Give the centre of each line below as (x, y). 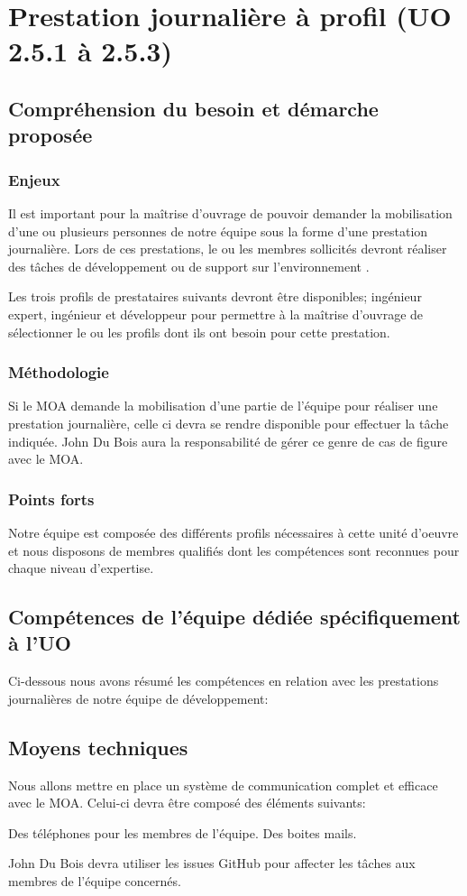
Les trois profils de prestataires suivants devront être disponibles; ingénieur (215, 296)
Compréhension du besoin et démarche (193, 108)
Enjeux (34, 179)
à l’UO (40, 643)
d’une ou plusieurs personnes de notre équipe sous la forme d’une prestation (218, 231)
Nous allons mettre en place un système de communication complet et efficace (223, 785)
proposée (50, 135)
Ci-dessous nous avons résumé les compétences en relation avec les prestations (224, 681)
